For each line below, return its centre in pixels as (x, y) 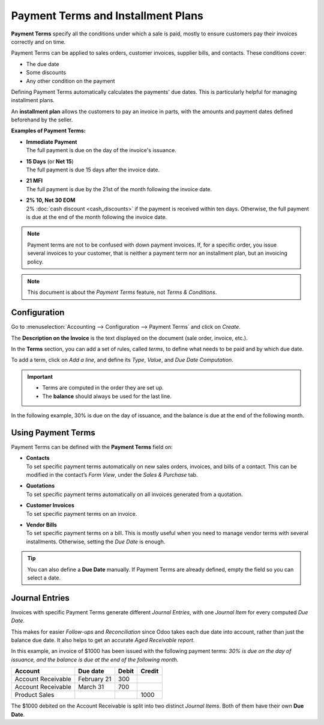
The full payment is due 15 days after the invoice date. (93, 170)
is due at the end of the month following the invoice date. (97, 217)
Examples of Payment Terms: (49, 131)
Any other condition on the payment (70, 81)
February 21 (95, 679)
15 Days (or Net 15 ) (50, 161)
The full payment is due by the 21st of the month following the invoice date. (119, 189)
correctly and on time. (38, 41)
